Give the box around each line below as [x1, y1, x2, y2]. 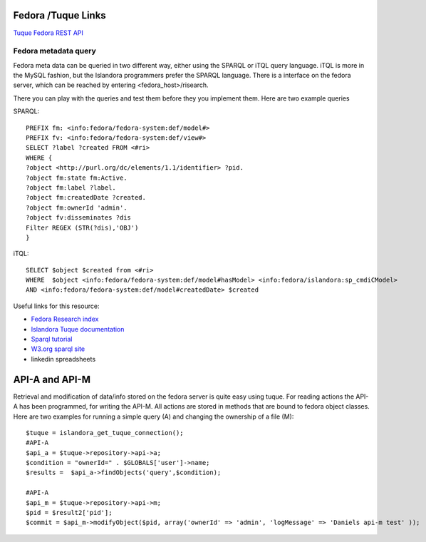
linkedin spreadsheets [31, 354, 96, 363]
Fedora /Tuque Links [13, 9, 106, 21]
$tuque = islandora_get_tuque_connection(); [26, 429, 185, 436]
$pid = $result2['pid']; [26, 508, 113, 517]
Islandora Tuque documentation [31, 324, 125, 333]
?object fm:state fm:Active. [26, 173, 128, 182]
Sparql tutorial [31, 335, 73, 344]
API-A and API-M [13, 373, 90, 385]
